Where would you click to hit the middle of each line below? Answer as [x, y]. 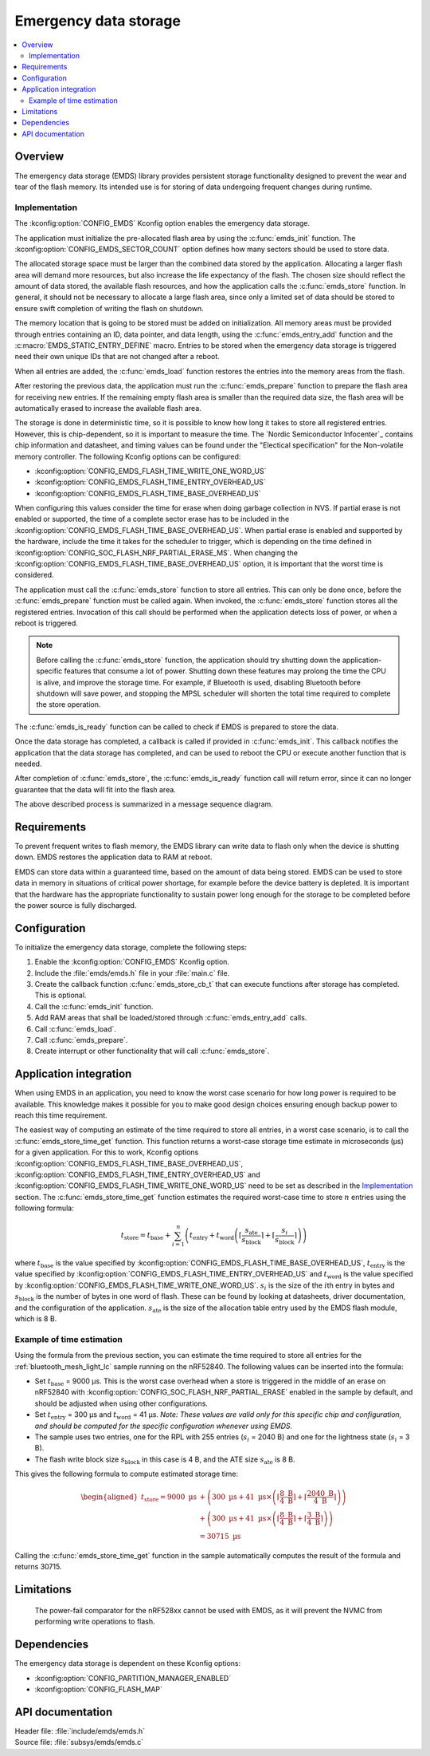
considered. [34, 575]
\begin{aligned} [109, 1497]
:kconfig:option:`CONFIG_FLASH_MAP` [99, 1689]
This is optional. [61, 995]
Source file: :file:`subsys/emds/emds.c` [79, 1742]
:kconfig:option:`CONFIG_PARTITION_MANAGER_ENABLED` [133, 1678]
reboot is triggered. [47, 623]
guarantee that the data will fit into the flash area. [96, 789]
